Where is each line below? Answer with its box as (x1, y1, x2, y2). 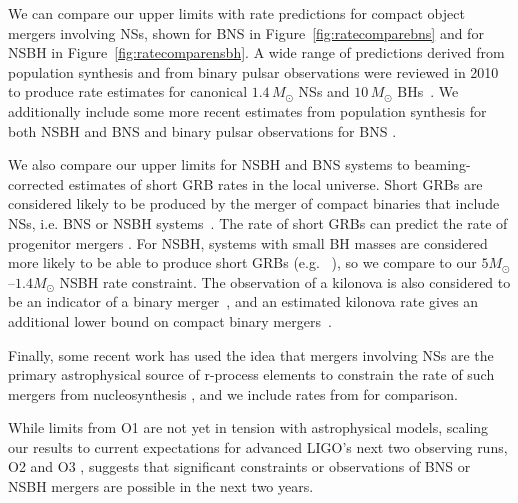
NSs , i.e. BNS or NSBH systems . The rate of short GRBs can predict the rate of (8, 212, 508, 233)
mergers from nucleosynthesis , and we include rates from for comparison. (8, 383, 458, 404)
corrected (8, 173, 65, 194)
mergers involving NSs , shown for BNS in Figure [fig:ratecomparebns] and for (8, 22, 484, 43)
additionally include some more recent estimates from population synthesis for (8, 100, 487, 121)
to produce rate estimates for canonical (8, 81, 248, 102)
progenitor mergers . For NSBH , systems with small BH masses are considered (8, 232, 488, 253)
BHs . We (397, 81, 459, 102)
